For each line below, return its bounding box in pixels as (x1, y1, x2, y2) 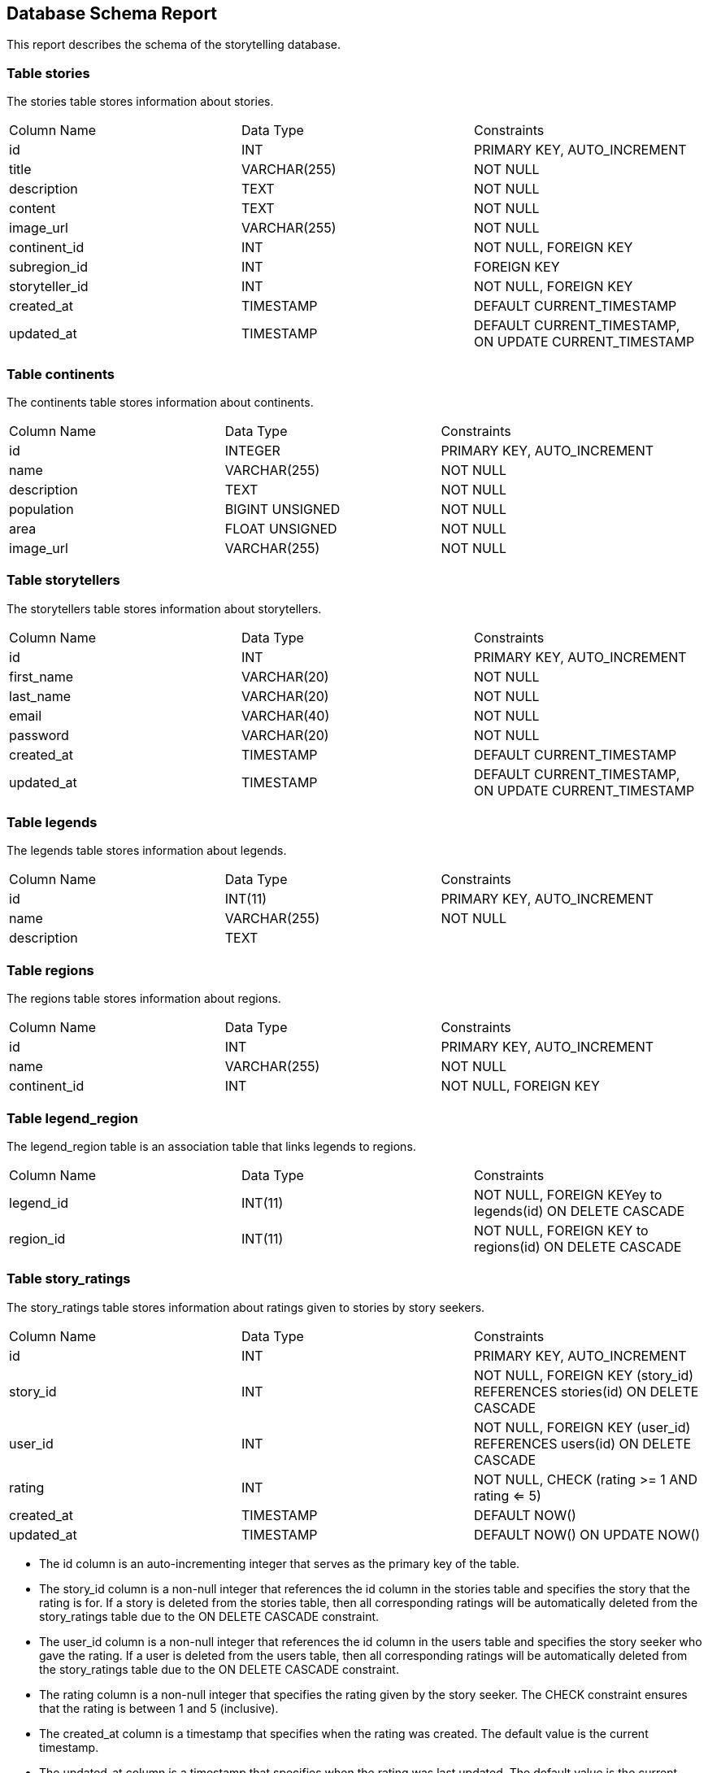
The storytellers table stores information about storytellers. (7, 601, 322, 616)
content (9, 200, 56, 217)
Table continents (7, 365, 115, 382)
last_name (9, 687, 72, 704)
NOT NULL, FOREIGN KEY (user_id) (473, 1418, 691, 1435)
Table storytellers (7, 572, 120, 589)
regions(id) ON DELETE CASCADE (473, 1238, 682, 1255)
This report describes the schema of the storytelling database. (7, 37, 341, 52)
